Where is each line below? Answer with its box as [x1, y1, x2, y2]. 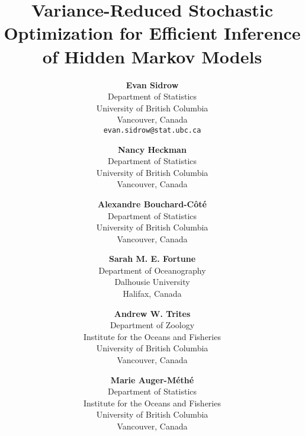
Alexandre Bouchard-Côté [98, 197, 207, 210]
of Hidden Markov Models [42, 44, 262, 68]
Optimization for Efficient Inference [4, 21, 301, 45]
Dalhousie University [114, 275, 190, 288]
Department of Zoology [110, 319, 195, 331]
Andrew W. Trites [114, 307, 191, 319]
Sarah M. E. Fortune [108, 252, 196, 265]
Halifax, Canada [123, 287, 182, 300]
